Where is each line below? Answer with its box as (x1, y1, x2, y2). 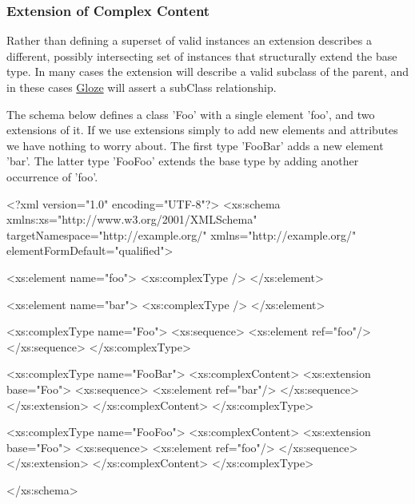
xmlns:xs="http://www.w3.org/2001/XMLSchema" (6, 211, 257, 228)
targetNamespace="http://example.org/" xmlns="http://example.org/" (6, 226, 357, 243)
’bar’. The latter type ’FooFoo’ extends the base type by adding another (6, 153, 359, 169)
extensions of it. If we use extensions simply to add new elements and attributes (6, 121, 398, 138)
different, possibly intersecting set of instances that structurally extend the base (6, 47, 397, 64)
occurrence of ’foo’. (6, 168, 98, 185)
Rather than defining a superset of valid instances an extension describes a (6, 32, 373, 49)
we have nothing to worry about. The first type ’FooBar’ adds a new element (6, 137, 384, 153)
